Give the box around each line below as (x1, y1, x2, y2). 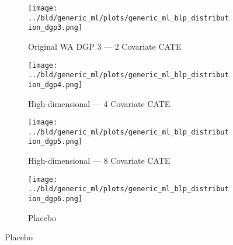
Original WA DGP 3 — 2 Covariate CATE (28, 40, 182, 52)
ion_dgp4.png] (28, 80, 83, 89)
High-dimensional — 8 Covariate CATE (28, 154, 171, 167)
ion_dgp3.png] (28, 23, 83, 32)
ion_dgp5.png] (28, 137, 83, 146)
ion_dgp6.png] (28, 195, 83, 203)
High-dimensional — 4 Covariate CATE (28, 97, 171, 109)
